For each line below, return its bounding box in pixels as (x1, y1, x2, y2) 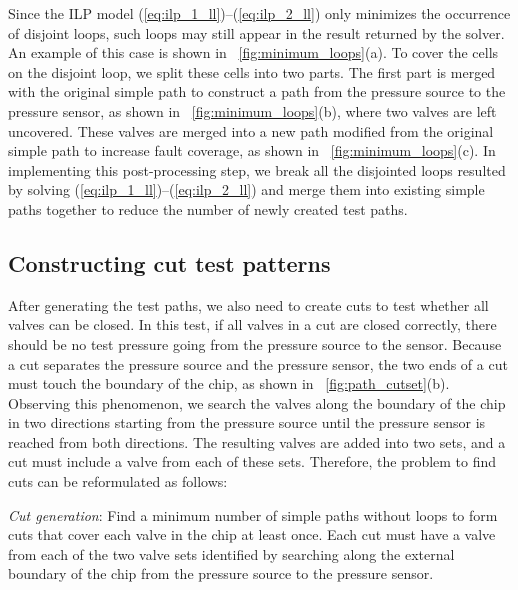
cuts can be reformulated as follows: (8, 471, 228, 492)
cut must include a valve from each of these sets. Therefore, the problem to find (8, 451, 497, 472)
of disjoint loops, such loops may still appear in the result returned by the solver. (8, 22, 505, 43)
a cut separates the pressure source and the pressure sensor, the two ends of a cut (8, 353, 508, 374)
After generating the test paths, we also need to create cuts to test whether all (8, 294, 489, 315)
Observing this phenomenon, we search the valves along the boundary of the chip (8, 392, 506, 413)
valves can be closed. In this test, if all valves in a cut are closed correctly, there (8, 314, 497, 335)
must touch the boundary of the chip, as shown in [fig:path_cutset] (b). (8, 373, 450, 394)
